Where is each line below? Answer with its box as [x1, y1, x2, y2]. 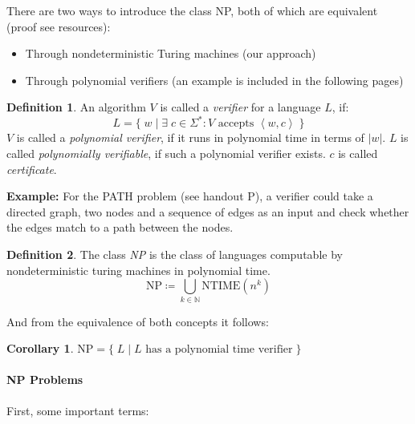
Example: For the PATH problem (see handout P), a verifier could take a [6, 188, 373, 204]
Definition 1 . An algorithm [6, 99, 146, 115]
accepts [218, 118, 254, 130]
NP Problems [6, 371, 83, 388]
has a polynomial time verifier [145, 344, 293, 356]
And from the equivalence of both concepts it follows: [6, 313, 269, 329]
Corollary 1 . [6, 340, 74, 357]
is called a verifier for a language [160, 99, 321, 115]
